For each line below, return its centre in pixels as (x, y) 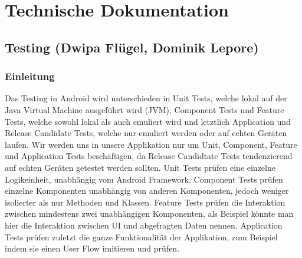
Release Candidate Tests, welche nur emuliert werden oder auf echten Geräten (146, 133)
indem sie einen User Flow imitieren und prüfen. (92, 248)
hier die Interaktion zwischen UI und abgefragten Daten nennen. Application (144, 225)
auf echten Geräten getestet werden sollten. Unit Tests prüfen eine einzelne (140, 167)
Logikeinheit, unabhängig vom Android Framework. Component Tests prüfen (144, 179)
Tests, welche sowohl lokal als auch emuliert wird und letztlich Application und (148, 121)
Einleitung (30, 76)
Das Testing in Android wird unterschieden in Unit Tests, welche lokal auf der (146, 98)
